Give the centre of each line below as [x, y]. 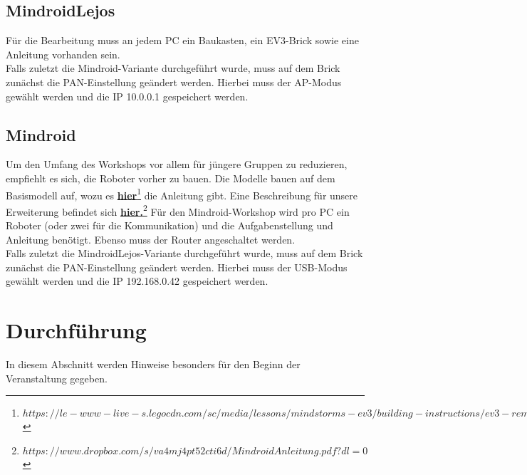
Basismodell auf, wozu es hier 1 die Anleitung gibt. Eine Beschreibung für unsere [182, 194]
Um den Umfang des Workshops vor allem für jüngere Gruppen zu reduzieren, [177, 164]
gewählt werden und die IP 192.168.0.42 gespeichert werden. [137, 281]
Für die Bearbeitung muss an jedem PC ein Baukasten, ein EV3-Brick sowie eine [182, 40]
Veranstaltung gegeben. [57, 378]
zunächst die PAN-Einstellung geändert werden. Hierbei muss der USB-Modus [177, 267]
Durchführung [76, 330]
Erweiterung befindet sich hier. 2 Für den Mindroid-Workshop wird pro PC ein [178, 210]
